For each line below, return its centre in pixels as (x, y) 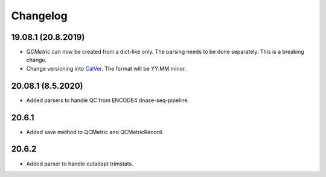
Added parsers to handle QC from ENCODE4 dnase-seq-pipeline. (108, 100)
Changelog (39, 16)
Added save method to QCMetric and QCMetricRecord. (95, 132)
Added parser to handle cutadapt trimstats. (80, 164)
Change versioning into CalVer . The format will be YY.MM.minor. (106, 68)
